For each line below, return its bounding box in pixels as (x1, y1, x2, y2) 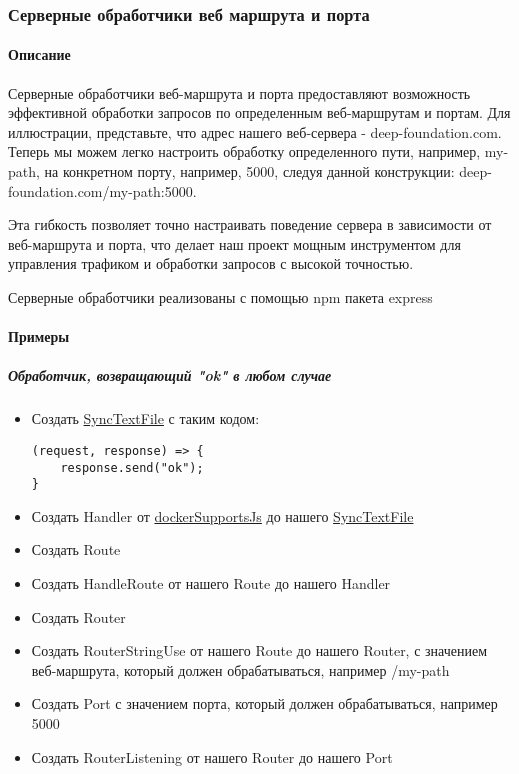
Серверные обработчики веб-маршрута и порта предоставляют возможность (8, 82, 471, 103)
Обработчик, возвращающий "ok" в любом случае (8, 365, 332, 386)
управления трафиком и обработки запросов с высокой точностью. (8, 253, 414, 274)
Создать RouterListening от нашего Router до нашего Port (31, 746, 393, 767)
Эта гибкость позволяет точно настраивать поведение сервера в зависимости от (8, 214, 492, 235)
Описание (8, 44, 71, 65)
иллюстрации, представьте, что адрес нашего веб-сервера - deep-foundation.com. (8, 121, 502, 142)
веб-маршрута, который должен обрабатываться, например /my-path (31, 659, 450, 680)
